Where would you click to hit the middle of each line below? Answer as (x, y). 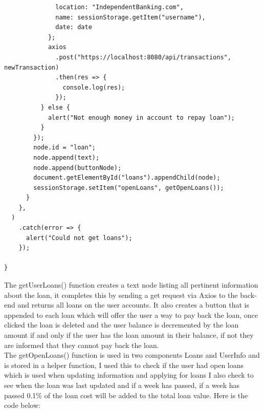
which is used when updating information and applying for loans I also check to (129, 375)
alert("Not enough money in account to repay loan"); (141, 117)
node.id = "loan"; (64, 148)
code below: (23, 405)
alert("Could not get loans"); (79, 238)
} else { (55, 107)
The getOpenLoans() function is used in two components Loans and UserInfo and (132, 355)
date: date (74, 27)
